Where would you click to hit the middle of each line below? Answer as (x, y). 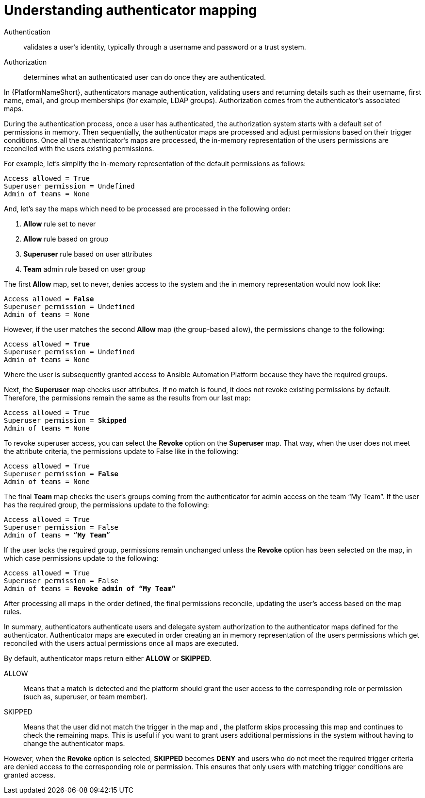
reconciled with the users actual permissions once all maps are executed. (121, 643)
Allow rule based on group (66, 239)
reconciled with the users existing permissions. (79, 148)
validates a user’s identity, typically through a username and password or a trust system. (165, 47)
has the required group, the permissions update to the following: (106, 504)
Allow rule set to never (60, 224)
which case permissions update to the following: (81, 558)
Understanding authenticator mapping (131, 10)
